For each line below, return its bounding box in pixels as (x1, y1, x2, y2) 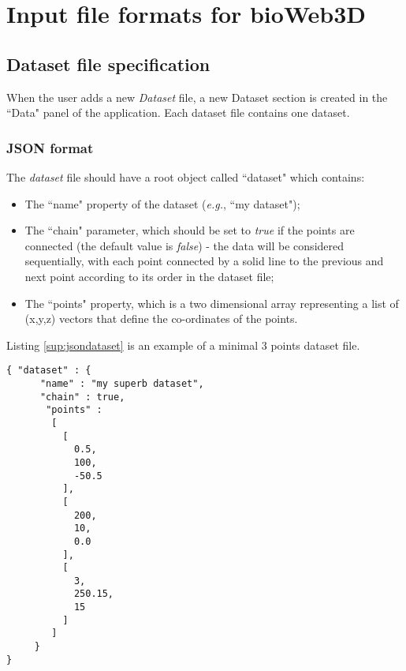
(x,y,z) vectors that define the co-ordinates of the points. (24, 310, 298, 327)
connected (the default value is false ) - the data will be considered (24, 237, 345, 253)
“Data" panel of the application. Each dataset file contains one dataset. (6, 104, 350, 121)
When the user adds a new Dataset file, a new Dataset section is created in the (6, 88, 388, 105)
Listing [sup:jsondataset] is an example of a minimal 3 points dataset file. (6, 336, 360, 353)
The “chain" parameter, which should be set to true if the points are (24, 222, 355, 238)
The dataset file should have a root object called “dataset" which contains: (6, 168, 365, 185)
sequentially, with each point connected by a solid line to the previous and (24, 253, 384, 269)
